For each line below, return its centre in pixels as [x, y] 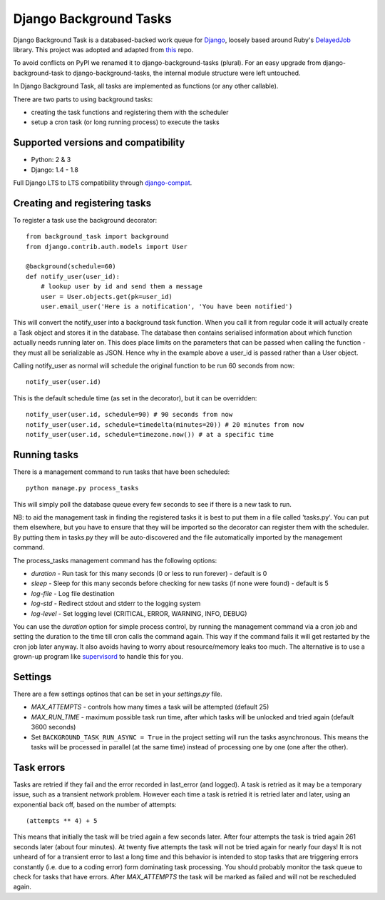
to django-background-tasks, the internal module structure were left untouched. [183, 73]
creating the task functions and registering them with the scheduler [130, 112]
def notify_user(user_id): [73, 276]
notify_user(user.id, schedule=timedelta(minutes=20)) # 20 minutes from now [165, 424]
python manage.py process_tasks [82, 488]
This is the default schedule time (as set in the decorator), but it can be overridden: [135, 398]
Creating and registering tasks [82, 203]
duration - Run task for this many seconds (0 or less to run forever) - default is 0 [149, 573]
